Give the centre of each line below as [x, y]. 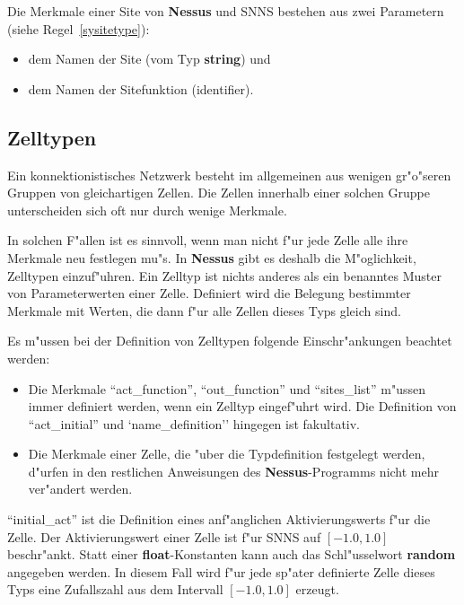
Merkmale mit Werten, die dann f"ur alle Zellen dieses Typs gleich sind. [204, 310]
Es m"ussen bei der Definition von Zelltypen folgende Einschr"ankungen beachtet [230, 341]
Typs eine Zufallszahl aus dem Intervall [115, 589]
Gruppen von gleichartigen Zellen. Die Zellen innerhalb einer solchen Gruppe [219, 193]
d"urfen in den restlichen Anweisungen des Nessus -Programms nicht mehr [234, 471]
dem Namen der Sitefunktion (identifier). [141, 88]
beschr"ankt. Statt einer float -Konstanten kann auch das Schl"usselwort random [232, 554]
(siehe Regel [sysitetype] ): [79, 28]
